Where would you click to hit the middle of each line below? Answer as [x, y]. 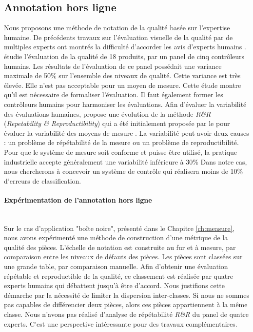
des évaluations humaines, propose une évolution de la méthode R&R [107, 114]
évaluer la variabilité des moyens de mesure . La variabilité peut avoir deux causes [126, 133]
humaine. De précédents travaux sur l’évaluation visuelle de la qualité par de [118, 37]
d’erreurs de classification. [43, 180]
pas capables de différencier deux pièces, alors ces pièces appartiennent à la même [126, 304]
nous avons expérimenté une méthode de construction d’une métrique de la [116, 238]
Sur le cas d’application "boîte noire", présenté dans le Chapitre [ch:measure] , [119, 228]
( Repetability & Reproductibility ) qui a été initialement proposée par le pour [117, 123]
